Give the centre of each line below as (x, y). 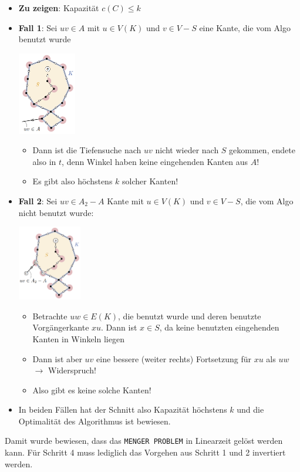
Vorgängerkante (61, 327)
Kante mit (125, 201)
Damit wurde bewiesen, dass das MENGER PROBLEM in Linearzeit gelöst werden (144, 441)
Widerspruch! (72, 370)
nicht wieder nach (187, 150)
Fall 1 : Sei (38, 27)
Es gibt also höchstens (73, 181)
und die (250, 409)
